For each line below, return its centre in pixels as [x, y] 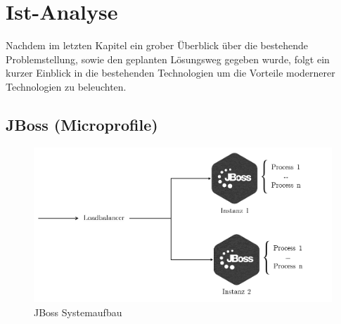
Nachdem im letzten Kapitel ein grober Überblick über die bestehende [157, 45]
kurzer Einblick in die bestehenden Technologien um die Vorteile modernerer [170, 73]
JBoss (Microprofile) [82, 124]
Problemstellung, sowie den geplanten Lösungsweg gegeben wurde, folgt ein [168, 59]
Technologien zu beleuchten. [66, 86]
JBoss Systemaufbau [78, 312]
